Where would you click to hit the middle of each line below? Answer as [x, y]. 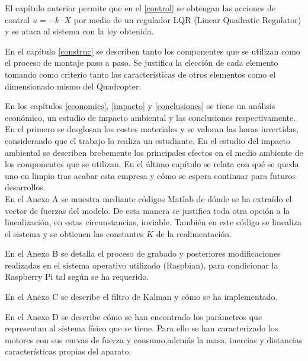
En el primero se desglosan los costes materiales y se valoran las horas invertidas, [152, 129]
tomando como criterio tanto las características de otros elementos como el [140, 74]
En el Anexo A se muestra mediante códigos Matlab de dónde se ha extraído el [148, 198]
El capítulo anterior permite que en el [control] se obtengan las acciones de [140, 8]
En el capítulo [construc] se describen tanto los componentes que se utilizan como [153, 51]
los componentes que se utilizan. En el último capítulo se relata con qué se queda [152, 164]
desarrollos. [25, 187]
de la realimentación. [194, 233]
